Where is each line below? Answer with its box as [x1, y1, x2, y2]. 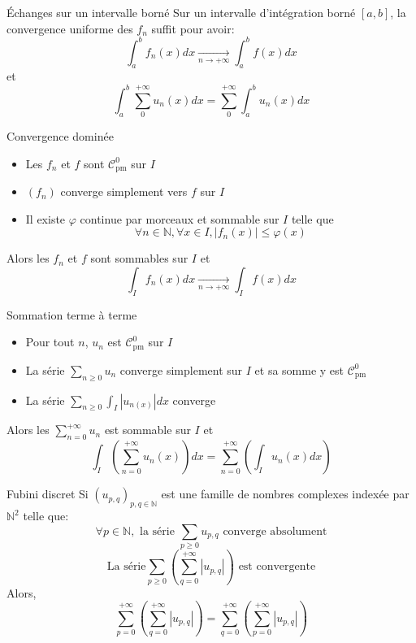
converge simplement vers [60, 183, 188, 200]
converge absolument [223, 525, 327, 537]
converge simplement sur [119, 361, 243, 378]
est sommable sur [104, 421, 191, 438]
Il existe [25, 210, 66, 227]
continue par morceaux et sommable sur [80, 210, 279, 227]
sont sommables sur [90, 250, 188, 267]
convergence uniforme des [6, 20, 133, 37]
